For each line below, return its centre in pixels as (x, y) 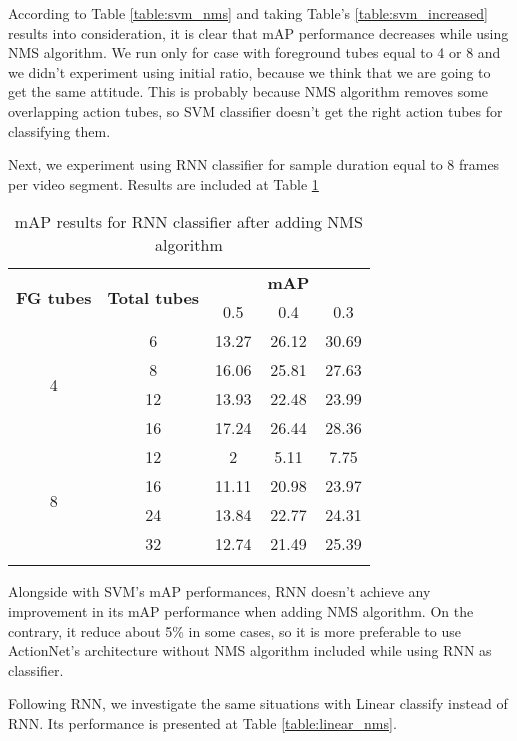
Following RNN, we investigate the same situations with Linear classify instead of (258, 703)
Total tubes (153, 297)
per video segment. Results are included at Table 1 (163, 183)
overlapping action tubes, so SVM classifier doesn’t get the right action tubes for (255, 110)
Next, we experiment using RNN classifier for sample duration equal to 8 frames (254, 164)
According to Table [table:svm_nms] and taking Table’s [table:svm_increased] (248, 13)
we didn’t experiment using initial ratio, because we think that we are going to (249, 71)
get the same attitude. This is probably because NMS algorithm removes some (248, 91)
